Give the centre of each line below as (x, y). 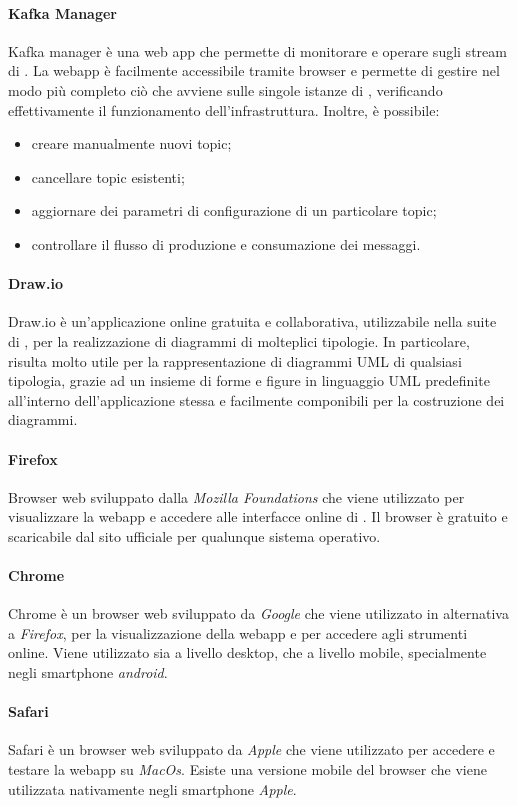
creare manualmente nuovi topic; (131, 143)
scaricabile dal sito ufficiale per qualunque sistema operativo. (194, 535)
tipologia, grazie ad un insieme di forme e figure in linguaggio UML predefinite (249, 380)
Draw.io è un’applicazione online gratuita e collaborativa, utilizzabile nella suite (252, 321)
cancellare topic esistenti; (108, 176)
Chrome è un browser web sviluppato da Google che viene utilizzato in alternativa (258, 613)
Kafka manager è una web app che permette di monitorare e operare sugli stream (257, 50)
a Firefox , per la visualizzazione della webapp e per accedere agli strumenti (238, 632)
